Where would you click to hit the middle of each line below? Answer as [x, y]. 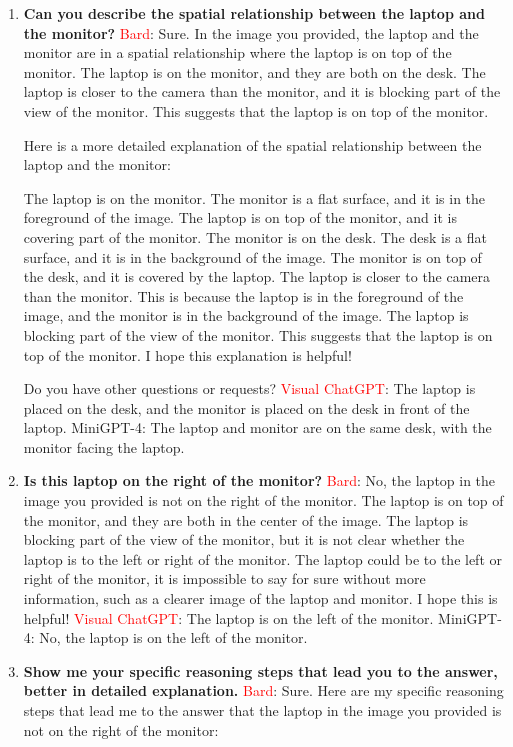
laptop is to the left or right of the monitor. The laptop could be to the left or [262, 558]
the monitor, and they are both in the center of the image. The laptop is [246, 519]
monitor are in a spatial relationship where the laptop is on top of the [237, 52]
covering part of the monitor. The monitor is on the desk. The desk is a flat [255, 236]
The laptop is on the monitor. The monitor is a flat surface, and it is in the [254, 197]
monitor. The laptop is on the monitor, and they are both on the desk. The [254, 71]
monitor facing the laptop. [104, 446]
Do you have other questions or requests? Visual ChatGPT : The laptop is [249, 388]
